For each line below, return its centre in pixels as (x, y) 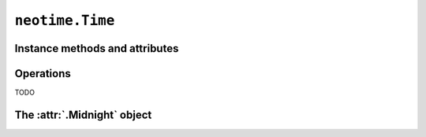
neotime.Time (65, 20)
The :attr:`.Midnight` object (83, 115)
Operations (43, 74)
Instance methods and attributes (97, 48)
